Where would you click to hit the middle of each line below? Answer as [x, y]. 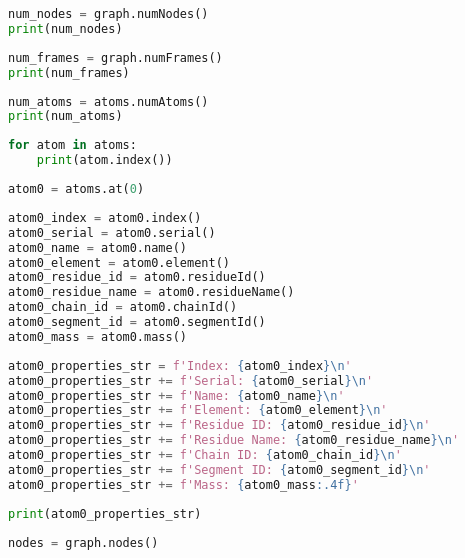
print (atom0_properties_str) [105, 513]
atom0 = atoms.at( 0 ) [76, 189]
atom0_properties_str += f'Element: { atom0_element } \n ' [198, 410]
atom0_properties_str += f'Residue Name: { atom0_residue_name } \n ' [234, 440]
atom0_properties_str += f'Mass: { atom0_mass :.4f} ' [183, 484]
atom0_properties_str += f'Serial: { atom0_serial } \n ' [191, 380]
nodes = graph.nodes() [83, 542]
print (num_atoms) [65, 116]
